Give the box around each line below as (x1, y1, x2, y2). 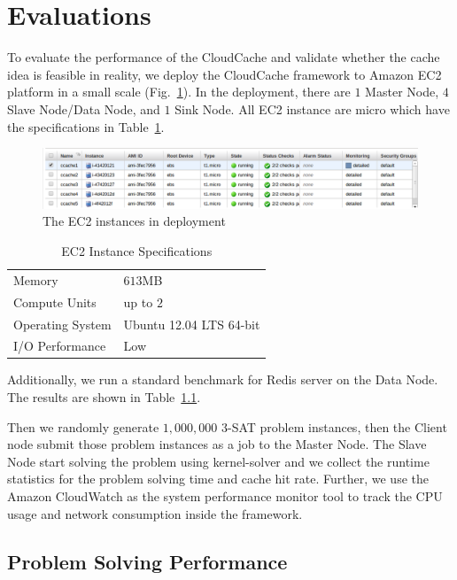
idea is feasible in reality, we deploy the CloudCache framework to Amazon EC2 (7, 65, 442, 83)
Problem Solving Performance (7, 547, 288, 575)
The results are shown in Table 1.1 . (7, 388, 201, 406)
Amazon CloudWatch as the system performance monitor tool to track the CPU (7, 487, 443, 506)
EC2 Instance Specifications (61, 242, 213, 260)
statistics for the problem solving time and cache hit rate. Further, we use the (7, 469, 429, 488)
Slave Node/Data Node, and (7, 99, 160, 118)
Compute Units (13, 292, 97, 311)
